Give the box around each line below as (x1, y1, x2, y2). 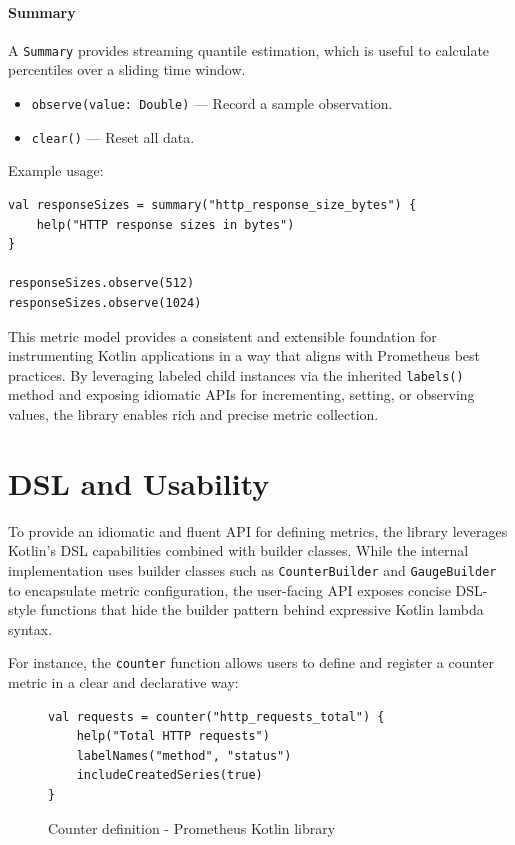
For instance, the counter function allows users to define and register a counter (8, 652, 495, 673)
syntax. (8, 618, 53, 639)
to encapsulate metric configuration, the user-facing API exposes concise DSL (8, 579, 483, 600)
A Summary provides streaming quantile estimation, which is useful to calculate (8, 39, 490, 60)
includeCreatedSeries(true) (76, 768, 263, 783)
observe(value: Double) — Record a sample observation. (31, 93, 393, 114)
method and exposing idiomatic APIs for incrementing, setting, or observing (8, 384, 475, 405)
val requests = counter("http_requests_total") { (48, 709, 385, 724)
